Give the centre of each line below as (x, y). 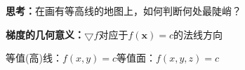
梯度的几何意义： (45, 34)
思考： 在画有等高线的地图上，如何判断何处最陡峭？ (124, 10)
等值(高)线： (34, 58)
